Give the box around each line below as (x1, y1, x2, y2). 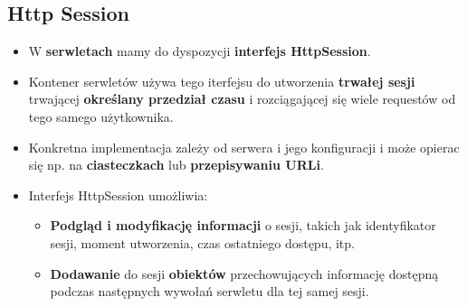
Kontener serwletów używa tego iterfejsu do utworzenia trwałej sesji (28, 71, 415, 90)
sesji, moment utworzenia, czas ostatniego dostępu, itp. (50, 233, 355, 252)
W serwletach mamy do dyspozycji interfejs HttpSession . (28, 42, 371, 60)
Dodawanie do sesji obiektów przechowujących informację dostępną (50, 264, 439, 283)
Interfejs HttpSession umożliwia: (28, 185, 208, 204)
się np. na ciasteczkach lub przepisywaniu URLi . (28, 155, 324, 174)
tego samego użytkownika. (28, 107, 174, 125)
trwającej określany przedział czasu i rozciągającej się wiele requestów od (28, 89, 456, 108)
